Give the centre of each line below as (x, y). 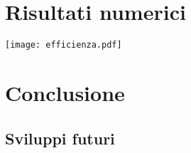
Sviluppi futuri (60, 138)
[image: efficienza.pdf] (64, 45)
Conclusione (65, 92)
